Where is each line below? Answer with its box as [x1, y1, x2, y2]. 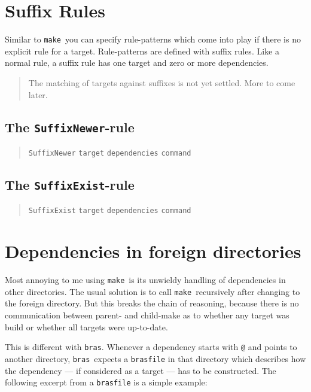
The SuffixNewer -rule [5, 117, 135, 136]
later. [28, 88, 48, 101]
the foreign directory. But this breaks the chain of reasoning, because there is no [5, 297, 299, 309]
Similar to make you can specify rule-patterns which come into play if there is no [5, 33, 301, 45]
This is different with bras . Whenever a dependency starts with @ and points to [5, 341, 297, 353]
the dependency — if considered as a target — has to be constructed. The [5, 364, 276, 376]
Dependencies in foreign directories [5, 239, 301, 263]
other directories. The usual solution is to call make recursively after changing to [5, 285, 300, 297]
